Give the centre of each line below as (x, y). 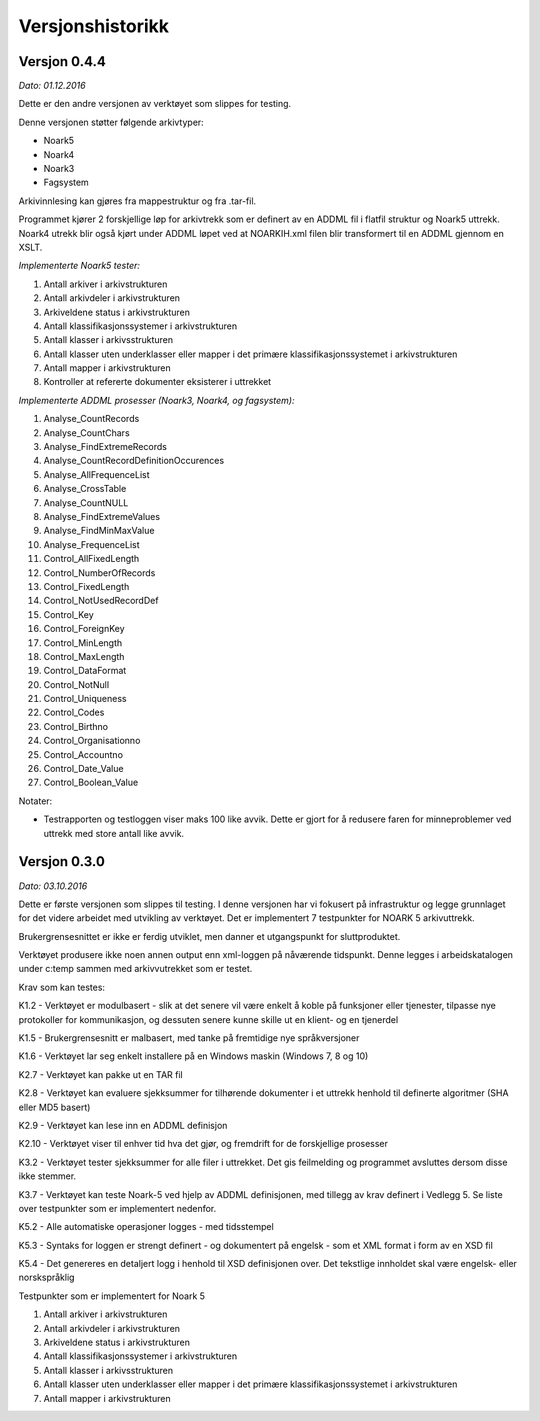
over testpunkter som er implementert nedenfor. (117, 1208)
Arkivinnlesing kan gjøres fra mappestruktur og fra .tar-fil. (137, 201)
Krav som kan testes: (61, 987)
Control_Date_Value (83, 769)
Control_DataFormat (85, 671)
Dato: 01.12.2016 (52, 86)
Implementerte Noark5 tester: (79, 266)
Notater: (35, 801)
